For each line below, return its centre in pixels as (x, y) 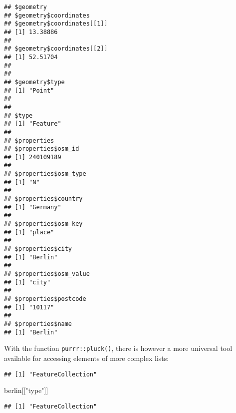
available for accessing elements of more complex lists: (87, 358)
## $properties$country (43, 199)
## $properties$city (38, 249)
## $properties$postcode (45, 299)
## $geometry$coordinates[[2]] (56, 49)
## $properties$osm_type (45, 174)
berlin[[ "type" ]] (26, 390)
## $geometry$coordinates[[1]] (56, 24)
